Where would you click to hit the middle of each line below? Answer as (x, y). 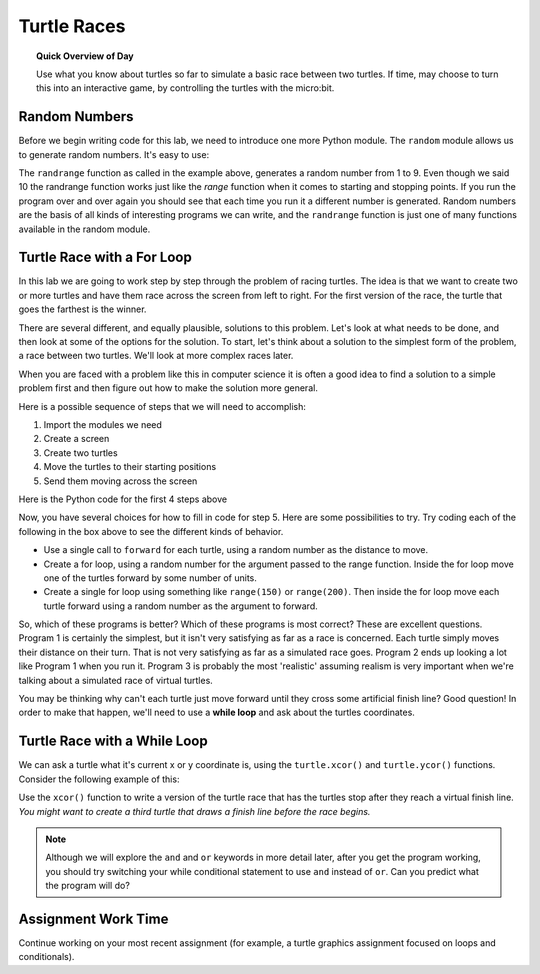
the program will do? (87, 886)
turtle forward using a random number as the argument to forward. (181, 606)
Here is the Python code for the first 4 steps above (123, 499)
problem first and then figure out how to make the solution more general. (168, 388)
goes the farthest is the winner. (82, 309)
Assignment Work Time (93, 918)
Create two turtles (81, 452)
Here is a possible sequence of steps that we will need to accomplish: (162, 406)
